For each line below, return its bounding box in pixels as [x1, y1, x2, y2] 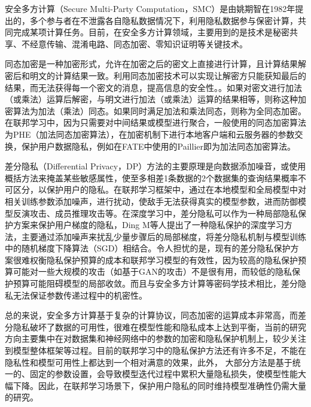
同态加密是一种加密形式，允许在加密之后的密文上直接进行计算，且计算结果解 [5, 57, 306, 70]
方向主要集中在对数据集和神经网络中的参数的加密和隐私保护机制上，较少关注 [5, 332, 306, 345]
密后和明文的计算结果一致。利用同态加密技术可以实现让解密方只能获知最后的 [5, 69, 306, 81]
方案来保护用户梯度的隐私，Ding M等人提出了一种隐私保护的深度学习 [13, 218, 284, 231]
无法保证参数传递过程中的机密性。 [13, 288, 147, 301]
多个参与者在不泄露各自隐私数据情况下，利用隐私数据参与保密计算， [29, 14, 298, 26]
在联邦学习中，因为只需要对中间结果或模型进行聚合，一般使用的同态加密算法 [5, 116, 306, 129]
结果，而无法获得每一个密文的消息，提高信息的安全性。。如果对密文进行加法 [5, 81, 302, 93]
